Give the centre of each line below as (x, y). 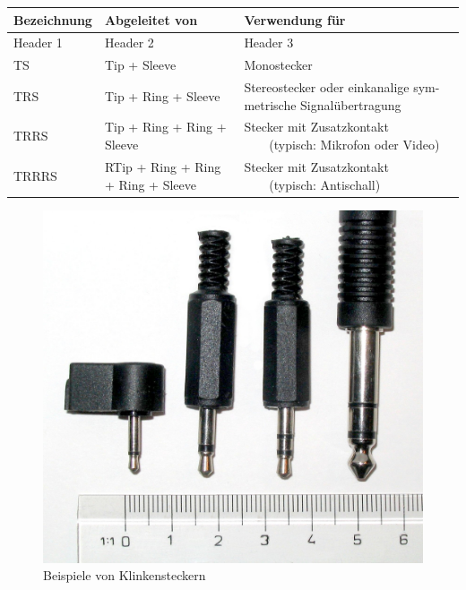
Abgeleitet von (151, 19)
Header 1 (38, 43)
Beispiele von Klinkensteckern (125, 575)
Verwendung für (295, 19)
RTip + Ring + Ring (163, 166)
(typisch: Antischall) (325, 184)
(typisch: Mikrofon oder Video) (354, 145)
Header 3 (269, 43)
